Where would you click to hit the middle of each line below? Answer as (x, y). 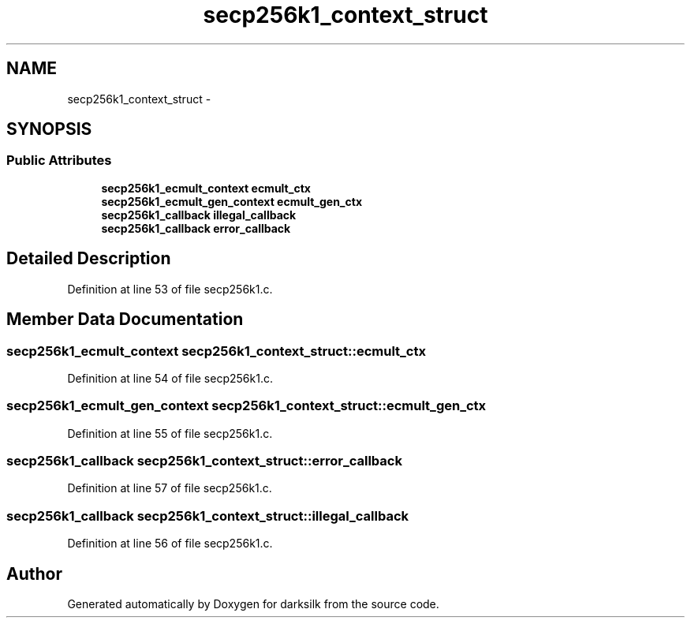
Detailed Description (89, 259)
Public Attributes (59, 161)
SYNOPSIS (49, 129)
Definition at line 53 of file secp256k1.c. (170, 289)
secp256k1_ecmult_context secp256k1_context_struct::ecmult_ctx (216, 351)
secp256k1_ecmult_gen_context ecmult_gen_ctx (232, 201)
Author (34, 574)
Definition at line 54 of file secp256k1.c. (170, 378)
